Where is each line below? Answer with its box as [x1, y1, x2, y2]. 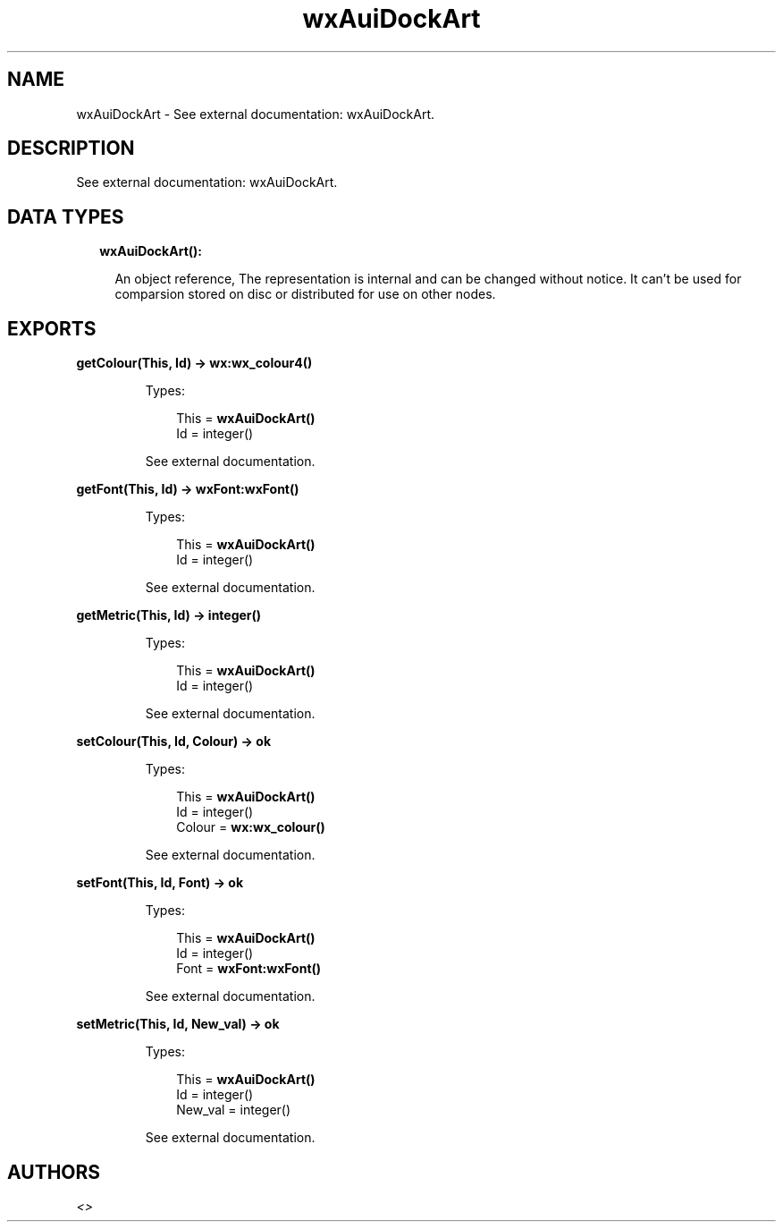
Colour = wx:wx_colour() [176, 819, 325, 835]
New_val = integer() [176, 1102, 291, 1118]
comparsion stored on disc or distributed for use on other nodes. [114, 286, 496, 302]
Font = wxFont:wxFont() [176, 961, 322, 977]
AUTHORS [7, 1160, 101, 1183]
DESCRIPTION [7, 137, 135, 160]
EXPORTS [7, 317, 97, 340]
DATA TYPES [7, 205, 124, 228]
